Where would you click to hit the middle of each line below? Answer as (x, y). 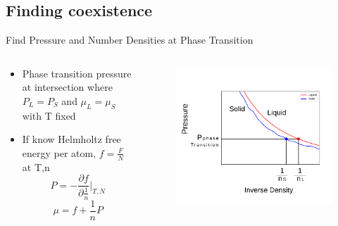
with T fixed (49, 115)
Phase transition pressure (77, 73)
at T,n (36, 167)
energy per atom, (59, 152)
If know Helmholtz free (71, 139)
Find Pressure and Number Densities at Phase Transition (130, 40)
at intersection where (67, 87)
